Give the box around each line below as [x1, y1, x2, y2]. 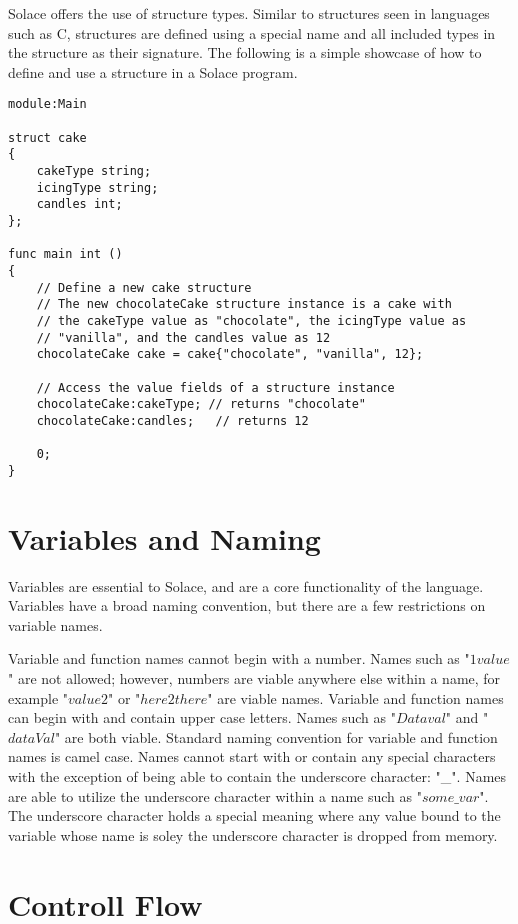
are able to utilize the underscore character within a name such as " [8, 785, 422, 806]
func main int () [8, 247, 123, 262]
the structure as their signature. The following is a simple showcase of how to [8, 42, 482, 63]
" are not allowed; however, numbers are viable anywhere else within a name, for [8, 667, 501, 688]
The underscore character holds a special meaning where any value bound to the [8, 805, 501, 826]
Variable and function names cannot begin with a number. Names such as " [8, 648, 470, 669]
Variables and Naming [8, 517, 321, 558]
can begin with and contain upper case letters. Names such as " [8, 707, 396, 728]
